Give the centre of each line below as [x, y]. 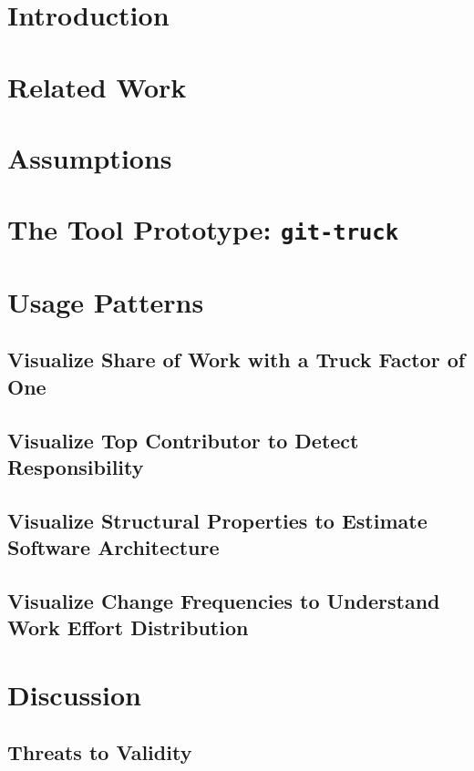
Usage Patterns [106, 301]
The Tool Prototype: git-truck [203, 229]
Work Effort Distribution [128, 627]
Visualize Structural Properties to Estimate [217, 520]
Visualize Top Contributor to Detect [183, 440]
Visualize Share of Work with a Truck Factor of [237, 360]
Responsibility [76, 466]
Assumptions [90, 157]
